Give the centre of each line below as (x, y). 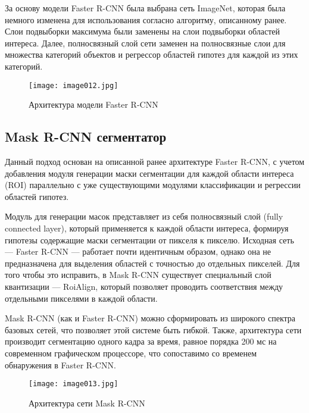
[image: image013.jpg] (74, 384)
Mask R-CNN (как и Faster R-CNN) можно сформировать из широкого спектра (150, 318)
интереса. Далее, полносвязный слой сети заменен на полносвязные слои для (145, 43)
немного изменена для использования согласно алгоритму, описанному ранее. (146, 19)
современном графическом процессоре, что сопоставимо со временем (131, 353)
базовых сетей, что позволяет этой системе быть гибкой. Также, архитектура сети (153, 329)
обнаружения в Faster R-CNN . (60, 364)
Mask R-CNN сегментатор (86, 137)
